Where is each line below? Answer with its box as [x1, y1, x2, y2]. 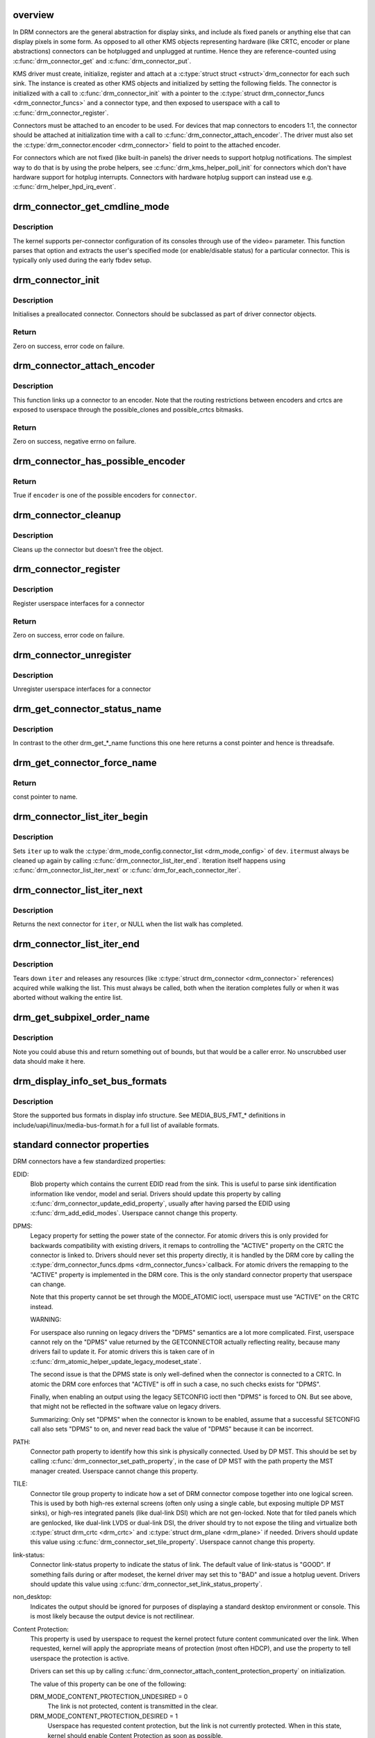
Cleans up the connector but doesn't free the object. [12, 545, 163, 553]
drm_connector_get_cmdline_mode [12, 201, 169, 213]
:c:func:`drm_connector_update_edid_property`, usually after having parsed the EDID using [30, 1199, 290, 1208]
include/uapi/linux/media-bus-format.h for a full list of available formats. [12, 1121, 219, 1129]
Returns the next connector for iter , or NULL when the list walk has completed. [12, 920, 243, 928]
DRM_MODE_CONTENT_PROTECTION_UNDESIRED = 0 [30, 1692, 188, 1700]
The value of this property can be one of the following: [30, 1680, 187, 1688]
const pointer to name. [12, 793, 78, 801]
